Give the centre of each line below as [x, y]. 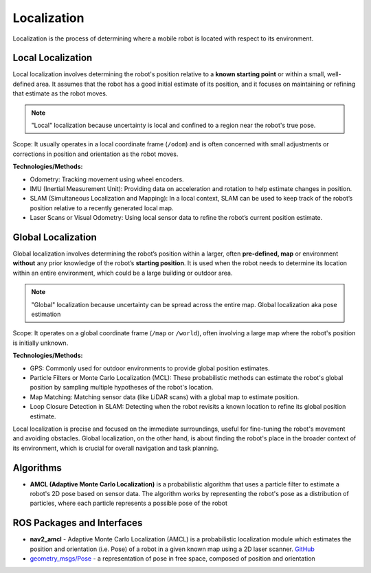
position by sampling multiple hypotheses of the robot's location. [122, 387]
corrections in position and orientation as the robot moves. [95, 154]
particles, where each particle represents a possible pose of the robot [129, 503]
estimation [46, 314]
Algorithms [37, 468]
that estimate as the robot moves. [60, 93]
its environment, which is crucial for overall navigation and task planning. [116, 448]
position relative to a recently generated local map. [102, 208]
